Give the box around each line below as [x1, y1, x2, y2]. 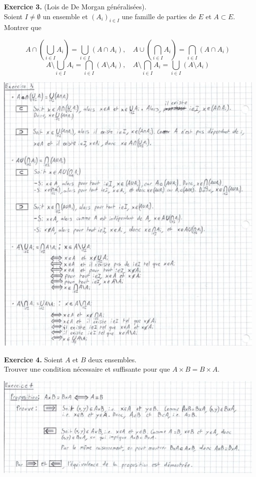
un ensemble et [42, 11, 88, 21]
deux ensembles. [88, 354, 137, 364]
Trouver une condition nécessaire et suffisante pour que [4, 364, 170, 374]
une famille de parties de [122, 11, 196, 21]
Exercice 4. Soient [4, 354, 63, 364]
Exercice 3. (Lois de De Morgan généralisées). [4, 1, 147, 11]
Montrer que [4, 22, 41, 32]
